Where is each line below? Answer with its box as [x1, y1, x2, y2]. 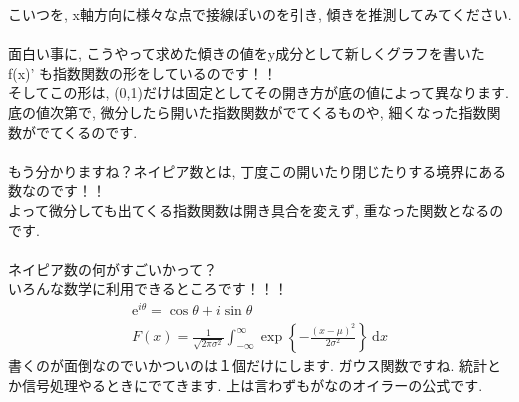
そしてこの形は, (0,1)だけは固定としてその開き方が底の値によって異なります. [8, 82, 509, 103]
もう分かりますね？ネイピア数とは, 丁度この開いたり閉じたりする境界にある [8, 160, 507, 181]
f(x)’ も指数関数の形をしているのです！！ [8, 62, 277, 83]
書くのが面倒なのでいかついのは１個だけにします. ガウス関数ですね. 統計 [8, 355, 488, 376]
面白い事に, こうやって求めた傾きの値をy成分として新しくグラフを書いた [8, 43, 485, 64]
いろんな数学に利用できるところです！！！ [8, 278, 288, 299]
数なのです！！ [8, 180, 106, 201]
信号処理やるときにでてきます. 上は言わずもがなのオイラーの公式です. [21, 374, 483, 395]
